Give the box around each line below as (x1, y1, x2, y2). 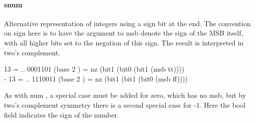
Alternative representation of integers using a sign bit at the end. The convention (4, 18, 251, 28)
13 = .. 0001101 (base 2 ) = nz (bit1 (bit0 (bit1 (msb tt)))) (4, 64, 185, 74)
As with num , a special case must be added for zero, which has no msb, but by (4, 90, 246, 100)
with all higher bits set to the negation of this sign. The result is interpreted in (4, 37, 244, 47)
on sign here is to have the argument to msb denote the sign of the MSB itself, (4, 28, 244, 38)
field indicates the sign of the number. (4, 109, 119, 120)
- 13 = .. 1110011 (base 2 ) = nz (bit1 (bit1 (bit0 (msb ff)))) (4, 73, 188, 83)
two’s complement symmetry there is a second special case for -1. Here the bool (4, 99, 246, 110)
